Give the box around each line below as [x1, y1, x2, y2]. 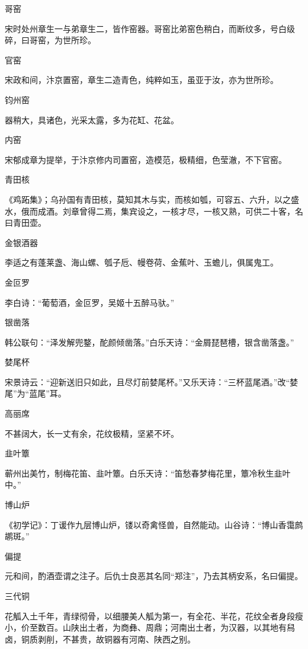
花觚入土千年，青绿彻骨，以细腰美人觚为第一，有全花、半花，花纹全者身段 [5, 609, 295, 622]
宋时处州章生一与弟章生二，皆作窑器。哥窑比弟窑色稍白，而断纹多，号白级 [5, 22, 295, 34]
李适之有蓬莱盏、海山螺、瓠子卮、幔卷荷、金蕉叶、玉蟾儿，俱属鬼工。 [5, 256, 278, 268]
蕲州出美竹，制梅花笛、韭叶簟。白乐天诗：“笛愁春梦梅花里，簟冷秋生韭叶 [5, 466, 291, 479]
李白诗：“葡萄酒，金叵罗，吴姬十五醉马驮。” [5, 296, 175, 308]
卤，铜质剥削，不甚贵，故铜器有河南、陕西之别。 [5, 632, 195, 645]
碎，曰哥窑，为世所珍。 [5, 34, 96, 46]
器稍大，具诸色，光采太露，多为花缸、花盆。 [5, 113, 179, 126]
